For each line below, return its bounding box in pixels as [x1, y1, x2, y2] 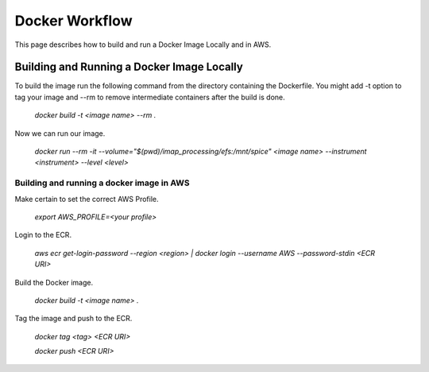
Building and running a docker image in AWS [14, 177, 190, 188]
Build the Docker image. [14, 277, 94, 287]
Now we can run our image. [14, 128, 106, 138]
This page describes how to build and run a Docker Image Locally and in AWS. [14, 40, 272, 49]
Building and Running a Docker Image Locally [14, 60, 244, 74]
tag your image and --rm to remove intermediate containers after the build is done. [14, 92, 285, 102]
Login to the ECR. [14, 231, 71, 240]
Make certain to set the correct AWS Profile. [14, 194, 159, 203]
